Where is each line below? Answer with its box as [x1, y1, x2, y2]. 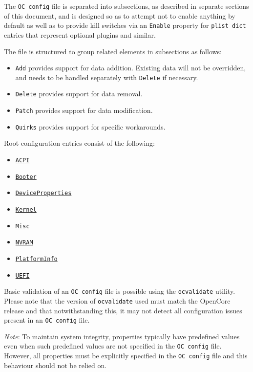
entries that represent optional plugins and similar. [4, 29, 156, 40]
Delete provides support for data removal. [15, 88, 143, 99]
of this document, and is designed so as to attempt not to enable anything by [4, 10, 235, 21]
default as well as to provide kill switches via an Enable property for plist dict [4, 20, 246, 30]
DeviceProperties [15, 190, 72, 197]
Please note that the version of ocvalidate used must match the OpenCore [4, 295, 231, 306]
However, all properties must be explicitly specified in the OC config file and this [4, 350, 248, 361]
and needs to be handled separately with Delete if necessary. [15, 72, 198, 82]
